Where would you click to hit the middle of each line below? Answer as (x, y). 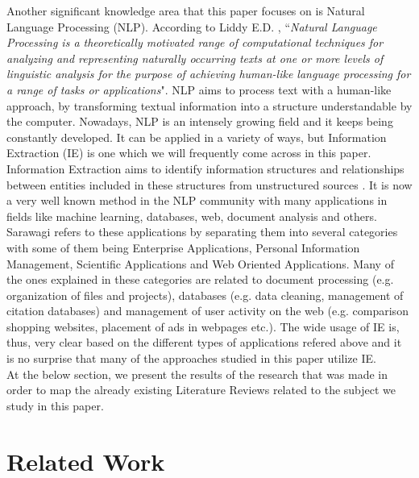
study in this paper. (55, 405)
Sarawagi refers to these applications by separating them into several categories (202, 232)
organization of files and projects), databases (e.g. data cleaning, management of (205, 295)
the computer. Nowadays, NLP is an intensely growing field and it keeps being (200, 121)
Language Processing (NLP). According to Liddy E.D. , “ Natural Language (192, 26)
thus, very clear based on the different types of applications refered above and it (204, 342)
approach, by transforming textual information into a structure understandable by (209, 105)
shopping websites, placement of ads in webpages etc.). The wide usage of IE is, (203, 326)
